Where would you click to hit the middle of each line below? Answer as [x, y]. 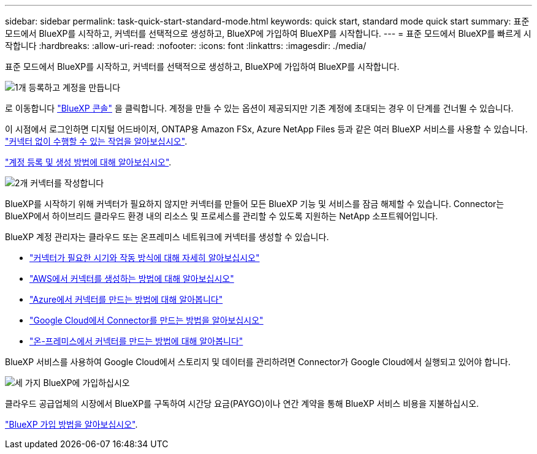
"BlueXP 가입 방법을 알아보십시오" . [71, 424]
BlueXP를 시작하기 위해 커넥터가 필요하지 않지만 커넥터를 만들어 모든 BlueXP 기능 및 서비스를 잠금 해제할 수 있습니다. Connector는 [255, 204]
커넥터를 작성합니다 [67, 183]
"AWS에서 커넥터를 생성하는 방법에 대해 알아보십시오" [132, 278]
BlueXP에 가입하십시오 [86, 383]
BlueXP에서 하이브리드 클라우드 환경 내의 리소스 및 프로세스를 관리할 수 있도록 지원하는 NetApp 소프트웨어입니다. [222, 216]
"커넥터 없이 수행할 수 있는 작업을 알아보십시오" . [96, 141]
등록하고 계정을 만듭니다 [74, 87]
